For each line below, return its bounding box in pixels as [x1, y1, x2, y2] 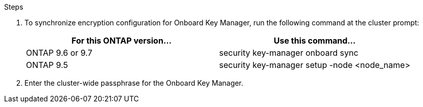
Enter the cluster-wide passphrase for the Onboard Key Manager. [24, 79, 243, 87]
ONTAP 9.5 [26, 60, 68, 70]
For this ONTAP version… [71, 35, 172, 46]
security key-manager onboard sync [219, 48, 358, 58]
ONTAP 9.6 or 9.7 [26, 48, 93, 58]
